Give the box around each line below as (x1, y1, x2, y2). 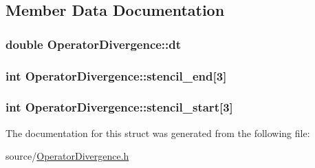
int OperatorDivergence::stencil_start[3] (6, 98, 233, 116)
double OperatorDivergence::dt (6, 35, 182, 52)
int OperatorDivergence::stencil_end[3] (6, 67, 227, 84)
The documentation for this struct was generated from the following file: (6, 125, 310, 140)
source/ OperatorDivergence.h (6, 149, 129, 163)
